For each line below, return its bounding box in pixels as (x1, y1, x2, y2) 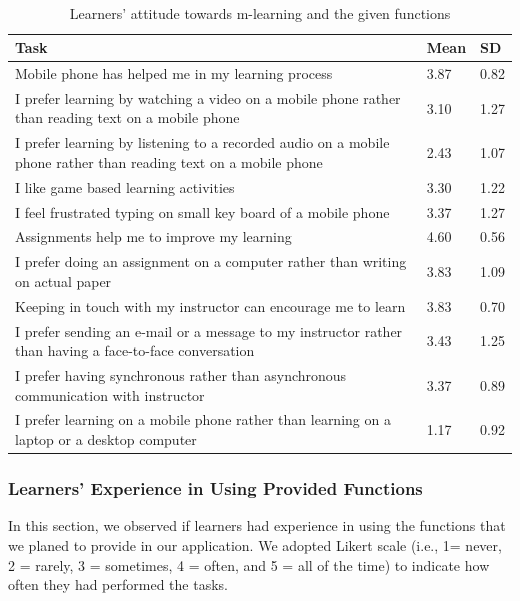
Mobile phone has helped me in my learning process (15, 63, 333, 84)
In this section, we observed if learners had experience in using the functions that (8, 515, 506, 536)
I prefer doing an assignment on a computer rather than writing (15, 251, 407, 272)
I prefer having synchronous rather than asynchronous (15, 365, 347, 385)
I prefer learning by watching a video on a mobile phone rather (15, 87, 401, 108)
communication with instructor (15, 384, 205, 405)
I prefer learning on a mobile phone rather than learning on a (15, 409, 391, 430)
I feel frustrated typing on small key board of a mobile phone (15, 201, 390, 222)
